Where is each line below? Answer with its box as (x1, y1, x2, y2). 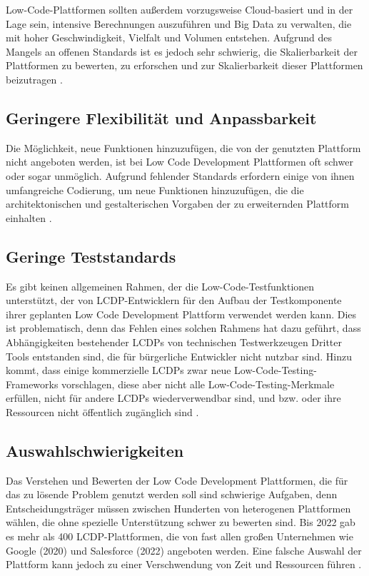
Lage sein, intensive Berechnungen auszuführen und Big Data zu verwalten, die (6, 16, 352, 31)
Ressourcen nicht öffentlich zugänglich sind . (6, 404, 199, 419)
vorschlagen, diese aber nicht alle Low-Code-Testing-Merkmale (61, 376, 335, 391)
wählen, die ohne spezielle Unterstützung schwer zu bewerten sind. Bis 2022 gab (6, 515, 355, 530)
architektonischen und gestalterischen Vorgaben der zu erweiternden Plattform (6, 196, 349, 211)
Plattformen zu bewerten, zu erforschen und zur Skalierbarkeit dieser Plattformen (6, 58, 363, 73)
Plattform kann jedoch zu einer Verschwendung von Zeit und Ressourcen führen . (6, 557, 362, 572)
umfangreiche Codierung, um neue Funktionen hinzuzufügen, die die (6, 182, 304, 197)
